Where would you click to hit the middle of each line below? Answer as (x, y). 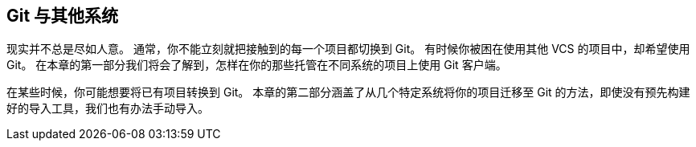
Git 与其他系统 (63, 16)
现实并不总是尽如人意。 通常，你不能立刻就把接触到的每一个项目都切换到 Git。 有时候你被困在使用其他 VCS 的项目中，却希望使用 (348, 49)
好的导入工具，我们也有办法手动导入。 (108, 108)
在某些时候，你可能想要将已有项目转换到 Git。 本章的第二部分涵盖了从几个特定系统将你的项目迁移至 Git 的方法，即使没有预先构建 (348, 92)
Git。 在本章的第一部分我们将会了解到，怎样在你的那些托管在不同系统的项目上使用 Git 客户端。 (257, 65)
